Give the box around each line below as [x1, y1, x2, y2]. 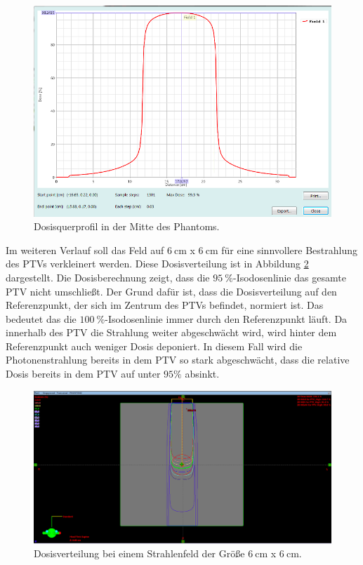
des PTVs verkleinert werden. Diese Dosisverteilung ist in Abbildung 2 [6, 256, 309, 271]
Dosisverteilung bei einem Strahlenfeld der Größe [34, 546, 245, 561]
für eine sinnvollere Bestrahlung [221, 242, 357, 257]
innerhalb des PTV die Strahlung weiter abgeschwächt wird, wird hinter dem [6, 325, 337, 340]
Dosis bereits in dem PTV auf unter [6, 366, 161, 381]
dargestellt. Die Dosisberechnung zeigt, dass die [6, 270, 210, 284]
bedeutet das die [6, 311, 77, 326]
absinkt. [185, 366, 220, 381]
